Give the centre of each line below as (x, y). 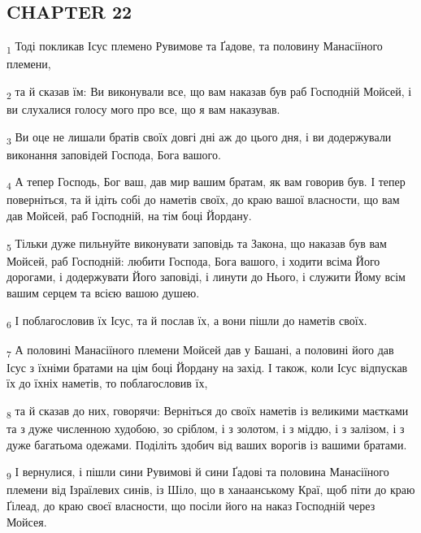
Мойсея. (27, 521)
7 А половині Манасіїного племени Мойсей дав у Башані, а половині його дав (200, 350)
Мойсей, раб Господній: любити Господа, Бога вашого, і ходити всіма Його (193, 260)
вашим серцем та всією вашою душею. (103, 292)
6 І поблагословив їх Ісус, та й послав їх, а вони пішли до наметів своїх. (187, 321)
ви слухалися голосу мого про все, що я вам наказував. (143, 109)
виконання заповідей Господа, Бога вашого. (114, 154)
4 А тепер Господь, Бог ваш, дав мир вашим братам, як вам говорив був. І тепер (206, 183)
